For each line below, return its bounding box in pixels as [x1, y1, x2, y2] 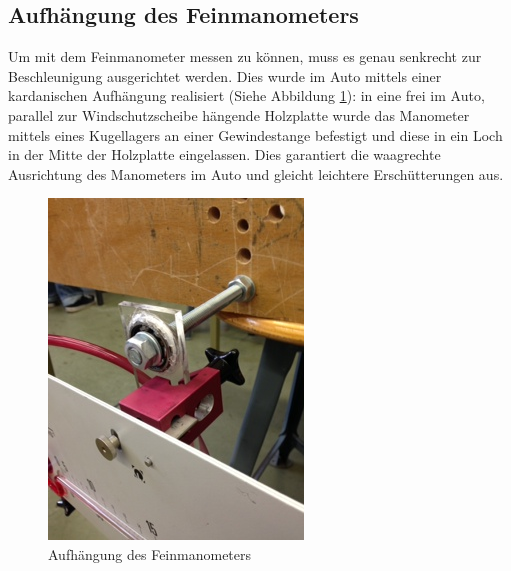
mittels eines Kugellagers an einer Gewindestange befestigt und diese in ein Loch [8, 124, 503, 145]
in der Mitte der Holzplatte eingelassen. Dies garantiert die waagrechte [8, 144, 441, 165]
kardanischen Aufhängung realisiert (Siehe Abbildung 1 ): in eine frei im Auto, [8, 85, 485, 106]
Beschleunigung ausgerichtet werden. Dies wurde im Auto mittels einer [8, 65, 442, 86]
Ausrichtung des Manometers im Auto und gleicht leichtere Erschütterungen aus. [8, 163, 504, 184]
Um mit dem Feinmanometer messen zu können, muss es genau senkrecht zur [8, 46, 482, 67]
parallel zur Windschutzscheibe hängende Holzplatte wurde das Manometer [8, 104, 470, 125]
